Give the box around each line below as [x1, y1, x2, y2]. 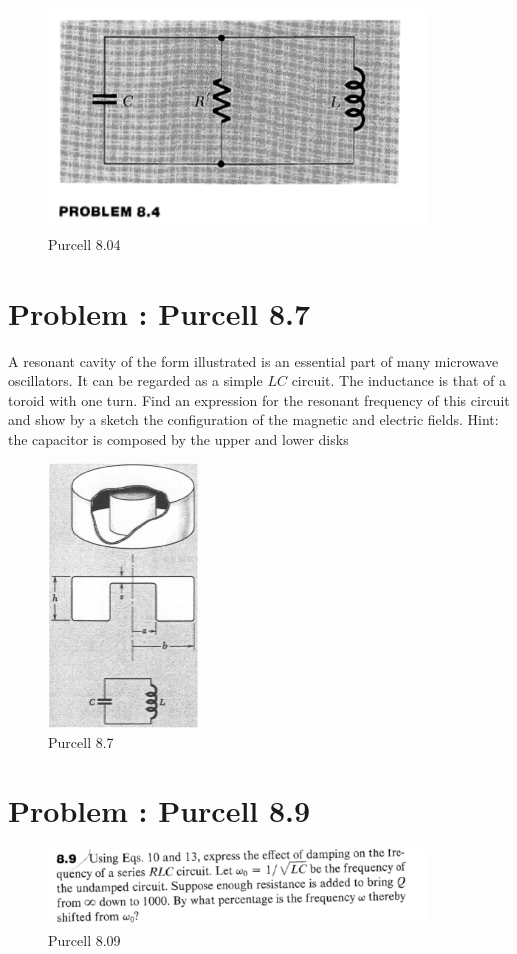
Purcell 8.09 [48, 929, 121, 950]
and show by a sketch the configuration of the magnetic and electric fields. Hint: [8, 409, 499, 430]
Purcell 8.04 [48, 233, 121, 254]
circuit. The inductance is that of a [291, 370, 507, 391]
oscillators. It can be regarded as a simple [8, 370, 263, 391]
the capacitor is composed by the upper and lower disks [8, 428, 349, 449]
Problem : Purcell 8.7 [8, 292, 311, 333]
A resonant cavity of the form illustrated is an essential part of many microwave [8, 350, 499, 371]
